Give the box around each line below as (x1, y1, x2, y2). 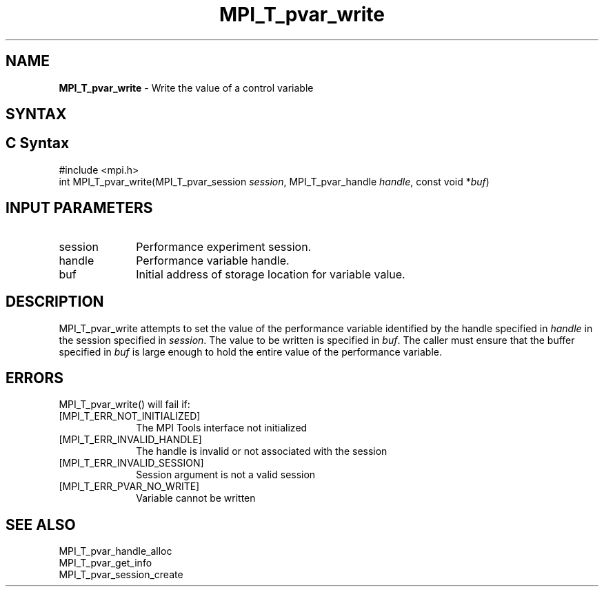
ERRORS (6, 369, 64, 387)
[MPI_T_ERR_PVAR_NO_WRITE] (59, 480, 200, 493)
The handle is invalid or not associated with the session (136, 445, 387, 458)
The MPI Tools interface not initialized (136, 422, 308, 434)
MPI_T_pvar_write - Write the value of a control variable (59, 81, 314, 94)
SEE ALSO (6, 516, 76, 533)
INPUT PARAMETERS (6, 199, 153, 217)
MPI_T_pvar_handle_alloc (59, 545, 172, 558)
